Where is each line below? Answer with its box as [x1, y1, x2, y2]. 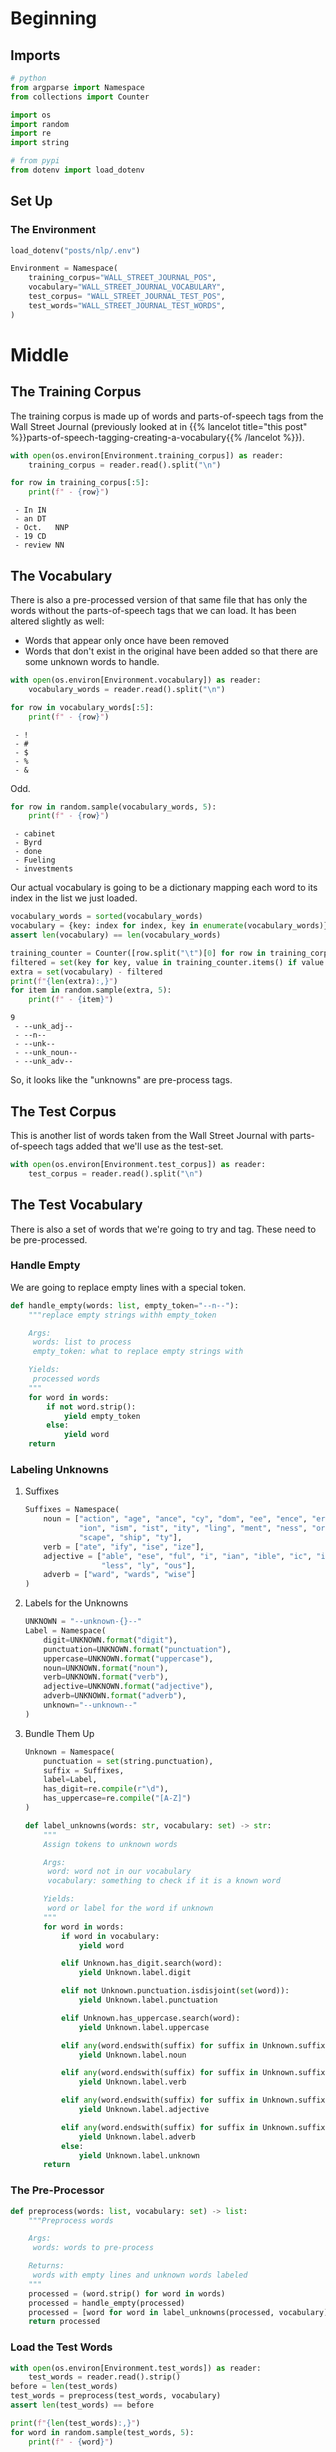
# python [10, 73, 47, 83]
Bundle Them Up [24, 1727, 95, 1739]
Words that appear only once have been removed [24, 635, 230, 646]
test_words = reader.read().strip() [28, 2372, 182, 2382]
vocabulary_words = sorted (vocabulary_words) [10, 912, 203, 922]
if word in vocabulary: [61, 1931, 160, 1941]
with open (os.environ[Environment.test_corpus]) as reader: [10, 1159, 267, 1169]
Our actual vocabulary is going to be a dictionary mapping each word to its [10, 882, 318, 894]
